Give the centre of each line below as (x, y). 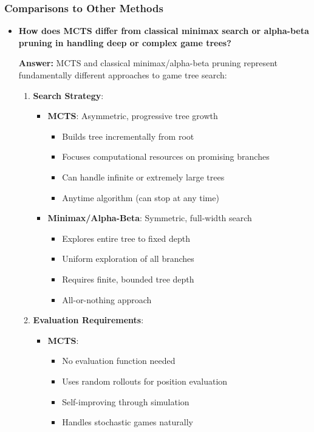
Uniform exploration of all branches (128, 259)
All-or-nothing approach (107, 299)
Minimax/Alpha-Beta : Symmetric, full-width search (150, 218)
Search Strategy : (68, 95)
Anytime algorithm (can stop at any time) (141, 197)
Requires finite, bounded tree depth (128, 279)
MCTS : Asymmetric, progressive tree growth (133, 116)
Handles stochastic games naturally (128, 422)
